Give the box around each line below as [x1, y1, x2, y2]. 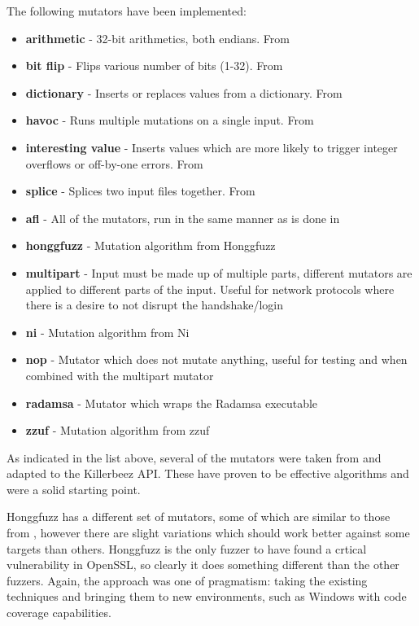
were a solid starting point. [7, 480, 141, 497]
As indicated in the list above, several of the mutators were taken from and [7, 449, 382, 466]
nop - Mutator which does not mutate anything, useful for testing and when [25, 351, 408, 368]
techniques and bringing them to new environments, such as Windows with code [7, 588, 407, 605]
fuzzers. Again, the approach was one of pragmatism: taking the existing [7, 571, 368, 589]
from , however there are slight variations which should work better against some [7, 524, 410, 541]
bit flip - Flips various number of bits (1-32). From [25, 57, 283, 74]
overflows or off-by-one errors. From [25, 155, 203, 172]
